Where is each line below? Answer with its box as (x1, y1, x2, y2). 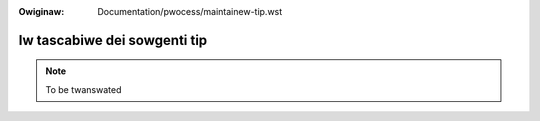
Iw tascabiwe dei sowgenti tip (18, 31, 208, 49)
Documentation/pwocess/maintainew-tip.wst (97, 6, 283, 17)
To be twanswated (45, 83, 122, 95)
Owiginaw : (18, 6, 65, 17)
